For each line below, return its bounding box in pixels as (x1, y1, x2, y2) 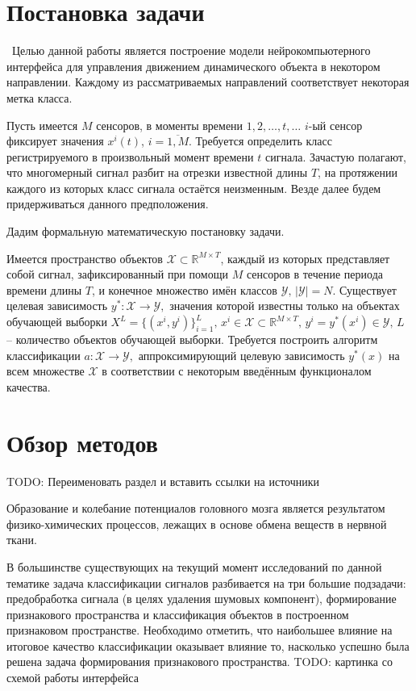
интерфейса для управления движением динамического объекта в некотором (6, 57, 381, 74)
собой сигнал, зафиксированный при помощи (6, 266, 228, 283)
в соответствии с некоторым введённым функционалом (102, 362, 372, 379)
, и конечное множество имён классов (91, 281, 277, 298)
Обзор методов (6, 425, 158, 459)
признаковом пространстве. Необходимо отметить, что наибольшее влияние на (6, 622, 393, 639)
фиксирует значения (6, 132, 104, 149)
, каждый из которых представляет (220, 249, 390, 266)
